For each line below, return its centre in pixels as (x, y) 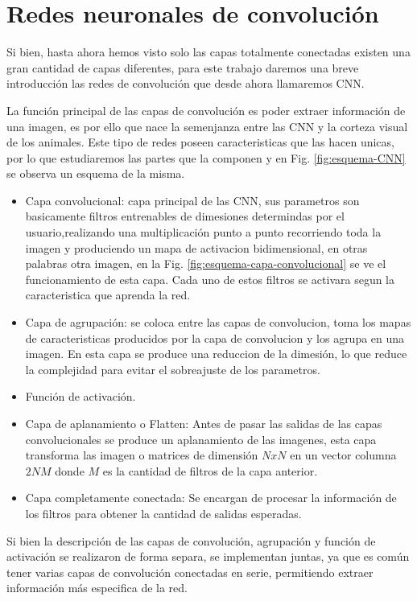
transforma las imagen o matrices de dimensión (142, 455)
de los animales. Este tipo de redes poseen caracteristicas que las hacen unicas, (200, 142)
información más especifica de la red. (97, 588)
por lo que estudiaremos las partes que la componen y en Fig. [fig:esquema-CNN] (206, 157)
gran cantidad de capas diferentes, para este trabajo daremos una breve (183, 67)
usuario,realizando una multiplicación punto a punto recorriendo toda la (203, 232)
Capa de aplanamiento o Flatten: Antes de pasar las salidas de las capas (204, 423)
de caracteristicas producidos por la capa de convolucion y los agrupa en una (215, 338)
